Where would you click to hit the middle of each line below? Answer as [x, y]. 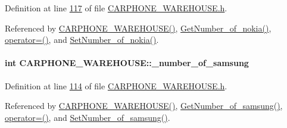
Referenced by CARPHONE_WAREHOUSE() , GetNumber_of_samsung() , [144, 106]
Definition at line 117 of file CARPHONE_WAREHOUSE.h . [116, 8]
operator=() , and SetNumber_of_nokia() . [82, 40]
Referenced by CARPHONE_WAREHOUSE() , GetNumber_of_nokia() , [138, 28]
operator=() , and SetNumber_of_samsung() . [88, 117]
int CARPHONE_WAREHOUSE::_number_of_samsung [127, 63]
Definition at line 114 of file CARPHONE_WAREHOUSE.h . [116, 85]
